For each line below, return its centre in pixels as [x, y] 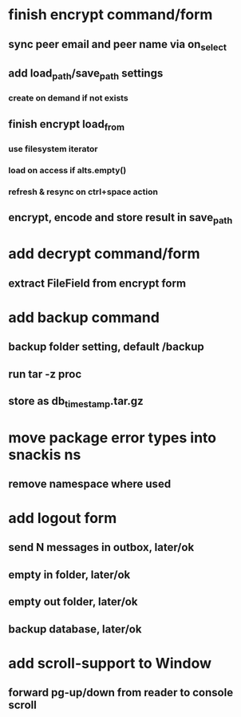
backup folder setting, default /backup [107, 347]
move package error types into [113, 438]
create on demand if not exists [69, 98]
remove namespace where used [90, 483]
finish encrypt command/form [111, 15]
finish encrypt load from [67, 125]
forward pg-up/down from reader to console [121, 693]
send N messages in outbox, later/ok [101, 547]
